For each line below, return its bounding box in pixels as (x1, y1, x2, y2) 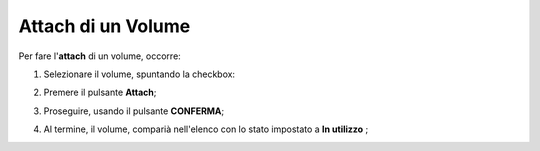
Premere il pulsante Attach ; (43, 86, 157, 99)
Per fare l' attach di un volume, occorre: (18, 50, 182, 62)
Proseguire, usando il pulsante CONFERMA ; (43, 105, 225, 117)
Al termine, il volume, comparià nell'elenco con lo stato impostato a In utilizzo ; (43, 123, 369, 135)
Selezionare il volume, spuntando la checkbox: (43, 68, 235, 80)
